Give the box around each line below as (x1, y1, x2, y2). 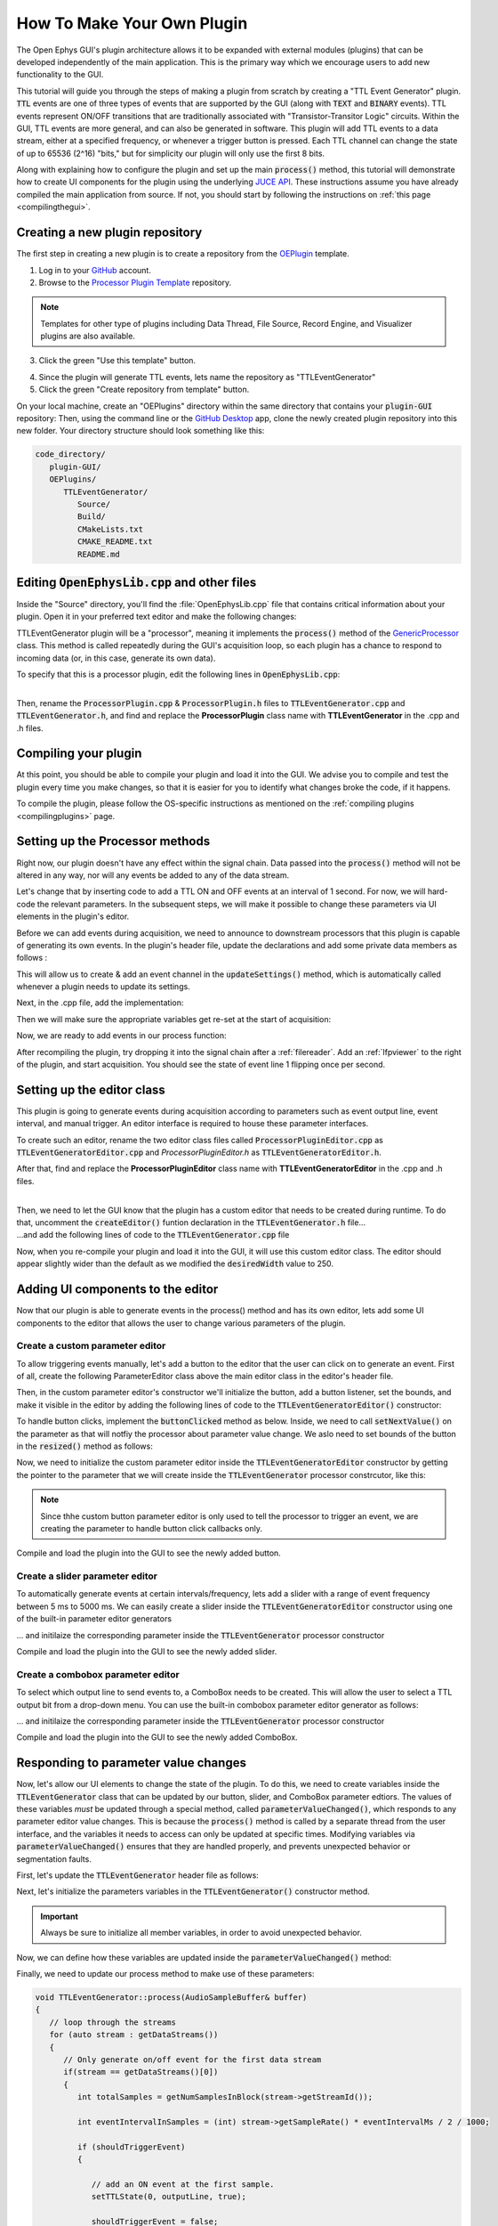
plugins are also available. (40, 330, 135, 342)
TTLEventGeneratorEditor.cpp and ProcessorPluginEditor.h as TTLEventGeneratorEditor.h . (16, 1147, 382, 1158)
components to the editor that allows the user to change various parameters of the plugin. (16, 1318, 346, 1328)
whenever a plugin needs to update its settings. (16, 981, 190, 992)
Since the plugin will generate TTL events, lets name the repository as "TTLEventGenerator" (38, 371, 376, 382)
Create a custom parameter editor (16, 1340, 166, 1353)
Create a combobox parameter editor (16, 1668, 180, 1680)
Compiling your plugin (16, 746, 142, 761)
